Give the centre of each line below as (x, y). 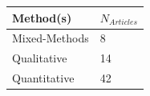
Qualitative (40, 58)
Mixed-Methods (51, 38)
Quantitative (43, 78)
